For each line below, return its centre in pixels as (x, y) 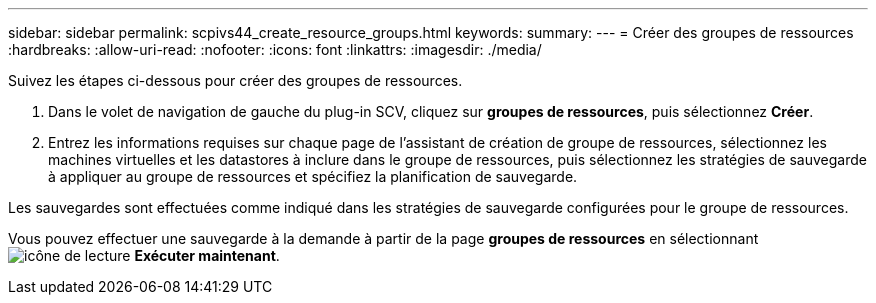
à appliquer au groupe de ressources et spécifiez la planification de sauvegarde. (313, 176)
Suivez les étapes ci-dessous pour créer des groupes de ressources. (235, 80)
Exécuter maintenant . (207, 255)
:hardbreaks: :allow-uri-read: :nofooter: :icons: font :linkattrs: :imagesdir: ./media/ (275, 49)
